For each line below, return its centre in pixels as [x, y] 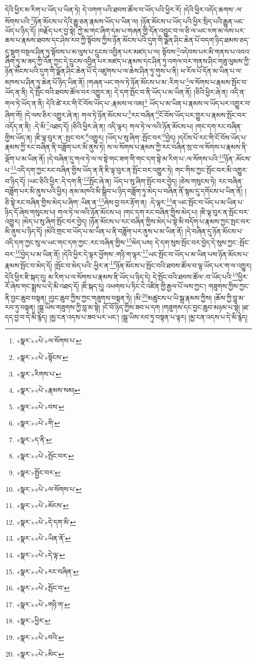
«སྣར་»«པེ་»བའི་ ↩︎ [40, 637]
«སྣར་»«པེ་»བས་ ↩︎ [40, 406]
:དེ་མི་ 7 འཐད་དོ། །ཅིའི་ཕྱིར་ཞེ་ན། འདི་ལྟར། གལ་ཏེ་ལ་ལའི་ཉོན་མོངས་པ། [113, 125]
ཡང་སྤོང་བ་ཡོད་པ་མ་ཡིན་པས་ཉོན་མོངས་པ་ [199, 254]
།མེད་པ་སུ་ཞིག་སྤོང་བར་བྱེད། [54, 221]
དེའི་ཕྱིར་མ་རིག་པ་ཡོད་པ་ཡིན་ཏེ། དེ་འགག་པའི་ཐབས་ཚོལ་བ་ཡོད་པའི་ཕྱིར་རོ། [93, 9]
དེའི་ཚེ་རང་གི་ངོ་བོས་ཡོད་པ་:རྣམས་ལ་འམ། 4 [97, 102]
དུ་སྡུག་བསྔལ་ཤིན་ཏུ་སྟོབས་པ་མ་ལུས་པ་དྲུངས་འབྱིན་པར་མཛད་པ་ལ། [82, 51]
